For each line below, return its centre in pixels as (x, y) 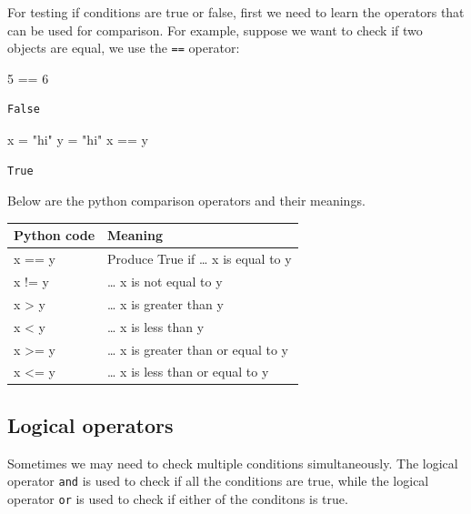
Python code (55, 235)
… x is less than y (156, 326)
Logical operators (90, 424)
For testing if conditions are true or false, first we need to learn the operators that (236, 12)
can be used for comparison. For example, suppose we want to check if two (215, 30)
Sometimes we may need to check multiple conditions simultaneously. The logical (233, 463)
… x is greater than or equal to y (198, 349)
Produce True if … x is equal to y (200, 259)
